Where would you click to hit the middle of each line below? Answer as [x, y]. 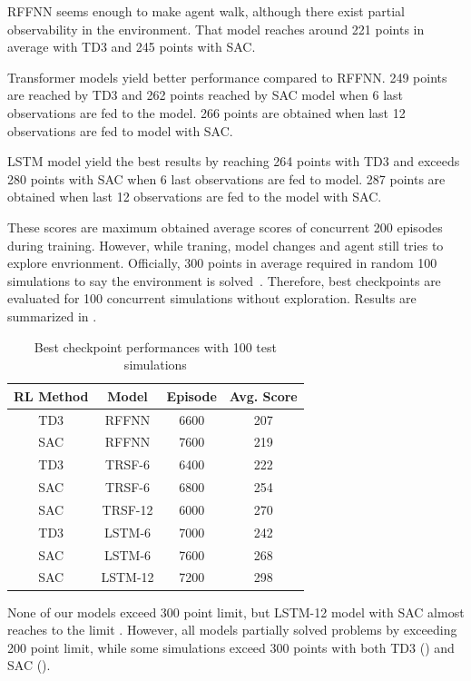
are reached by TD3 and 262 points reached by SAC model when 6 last [205, 95]
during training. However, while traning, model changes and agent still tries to [226, 245]
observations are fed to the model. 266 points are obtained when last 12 [206, 112]
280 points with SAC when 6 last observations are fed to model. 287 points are [226, 178]
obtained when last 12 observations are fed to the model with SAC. [195, 197]
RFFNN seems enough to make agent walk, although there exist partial [206, 11]
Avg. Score [263, 395]
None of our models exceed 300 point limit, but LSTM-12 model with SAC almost [236, 612]
